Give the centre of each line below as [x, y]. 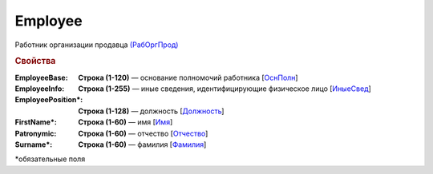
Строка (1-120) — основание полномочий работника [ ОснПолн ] [188, 77]
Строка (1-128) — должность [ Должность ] [151, 111]
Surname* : [34, 144]
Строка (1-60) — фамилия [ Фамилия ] [142, 144]
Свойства [35, 61]
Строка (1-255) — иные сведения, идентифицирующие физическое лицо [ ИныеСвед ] [225, 89]
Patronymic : [36, 133]
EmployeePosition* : [49, 100]
